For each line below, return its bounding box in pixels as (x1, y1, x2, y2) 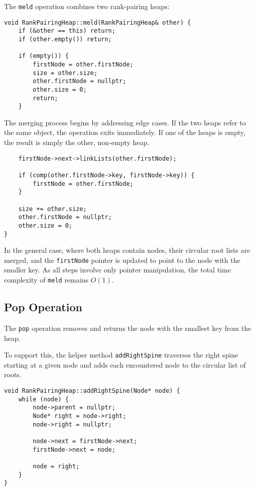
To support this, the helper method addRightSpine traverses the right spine (4, 349, 238, 360)
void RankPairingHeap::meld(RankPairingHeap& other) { (4, 19, 191, 26)
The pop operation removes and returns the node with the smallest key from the (4, 322, 251, 333)
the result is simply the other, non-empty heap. (4, 137, 150, 148)
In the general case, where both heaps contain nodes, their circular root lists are (4, 245, 250, 255)
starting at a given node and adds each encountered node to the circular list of (4, 359, 246, 370)
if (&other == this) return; (18, 27, 115, 35)
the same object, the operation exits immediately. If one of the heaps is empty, (4, 127, 245, 137)
